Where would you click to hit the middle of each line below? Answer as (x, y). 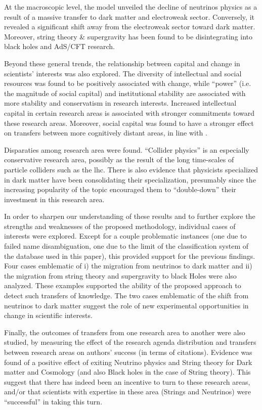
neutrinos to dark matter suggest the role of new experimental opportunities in (126, 305)
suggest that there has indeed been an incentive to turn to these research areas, (127, 381)
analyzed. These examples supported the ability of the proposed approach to (123, 285)
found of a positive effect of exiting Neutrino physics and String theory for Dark (128, 362)
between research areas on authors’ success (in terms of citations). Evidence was (128, 352)
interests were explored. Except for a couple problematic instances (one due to (125, 236)
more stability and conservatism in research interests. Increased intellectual (120, 103)
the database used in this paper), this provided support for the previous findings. (130, 256)
